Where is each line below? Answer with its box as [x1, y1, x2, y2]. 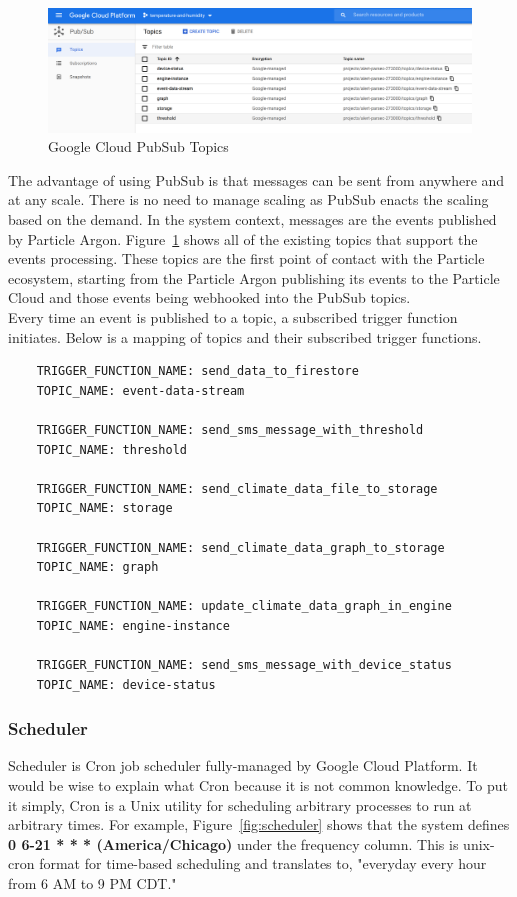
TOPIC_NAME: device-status [36, 677, 216, 692]
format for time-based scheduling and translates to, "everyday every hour [39, 853, 487, 874]
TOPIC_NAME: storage [36, 501, 173, 516]
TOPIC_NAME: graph [36, 560, 159, 575]
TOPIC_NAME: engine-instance [36, 618, 230, 633]
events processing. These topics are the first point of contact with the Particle [8, 248, 485, 269]
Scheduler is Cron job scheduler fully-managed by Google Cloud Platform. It [8, 755, 478, 776]
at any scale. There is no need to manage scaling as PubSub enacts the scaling [8, 189, 489, 210]
